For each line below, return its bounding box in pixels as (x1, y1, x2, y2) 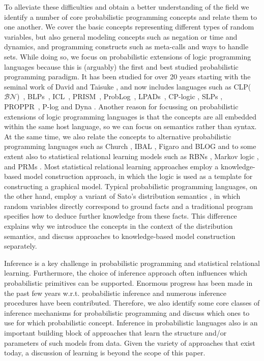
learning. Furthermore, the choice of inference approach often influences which (4, 267, 248, 278)
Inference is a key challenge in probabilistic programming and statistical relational (4, 257, 260, 268)
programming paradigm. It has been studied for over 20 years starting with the (4, 71, 251, 82)
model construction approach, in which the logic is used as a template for (23, 171, 253, 182)
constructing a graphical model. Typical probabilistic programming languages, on (4, 180, 257, 191)
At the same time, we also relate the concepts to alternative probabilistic (4, 131, 231, 141)
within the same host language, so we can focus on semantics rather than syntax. (4, 121, 257, 132)
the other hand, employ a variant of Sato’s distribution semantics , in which (4, 191, 241, 201)
